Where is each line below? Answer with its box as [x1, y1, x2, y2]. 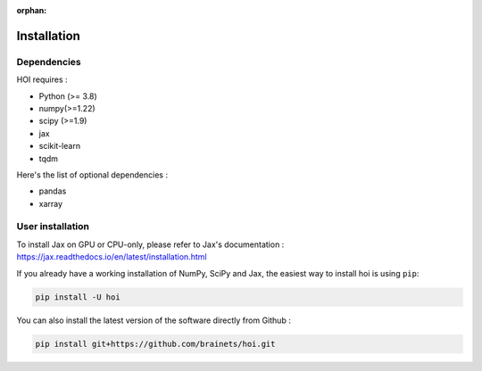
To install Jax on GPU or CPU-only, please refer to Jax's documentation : [16, 239, 285, 250]
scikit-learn [38, 141, 80, 152]
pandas [38, 185, 67, 196]
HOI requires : [16, 74, 68, 85]
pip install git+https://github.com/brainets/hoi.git [35, 339, 276, 349]
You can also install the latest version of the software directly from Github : [16, 315, 292, 326]
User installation [16, 220, 89, 233]
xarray [38, 198, 62, 209]
